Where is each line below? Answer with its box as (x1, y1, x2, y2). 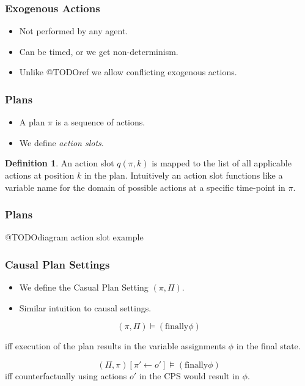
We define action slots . (19, 136, 104, 149)
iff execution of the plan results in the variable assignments (5, 340, 226, 352)
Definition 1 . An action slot (5, 157, 114, 169)
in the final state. (236, 340, 301, 352)
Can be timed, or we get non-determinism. (19, 45, 178, 58)
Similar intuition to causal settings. (19, 301, 152, 314)
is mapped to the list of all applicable (152, 157, 292, 169)
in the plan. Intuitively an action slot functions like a (84, 169, 283, 181)
